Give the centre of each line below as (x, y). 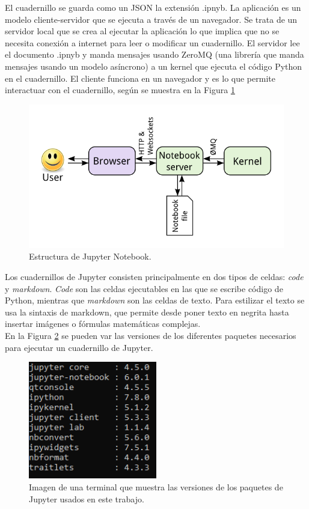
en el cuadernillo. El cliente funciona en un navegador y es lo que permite (140, 78)
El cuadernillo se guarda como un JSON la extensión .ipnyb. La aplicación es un (153, 7)
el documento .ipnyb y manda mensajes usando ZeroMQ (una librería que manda (154, 54)
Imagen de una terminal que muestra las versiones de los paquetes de (156, 487)
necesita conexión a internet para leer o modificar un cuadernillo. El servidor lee (152, 42)
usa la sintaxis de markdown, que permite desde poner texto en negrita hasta (147, 312)
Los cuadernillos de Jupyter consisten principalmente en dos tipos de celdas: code (154, 277)
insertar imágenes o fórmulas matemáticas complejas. (103, 324)
